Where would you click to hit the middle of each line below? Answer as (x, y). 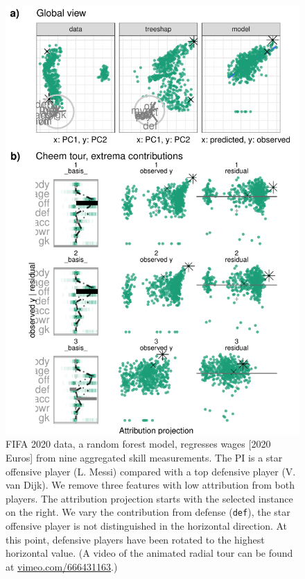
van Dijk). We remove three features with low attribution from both (150, 485)
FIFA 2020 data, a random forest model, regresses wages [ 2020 (138, 444)
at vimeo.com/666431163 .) (62, 566)
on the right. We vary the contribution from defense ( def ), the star (148, 512)
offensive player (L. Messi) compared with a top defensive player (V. (151, 471)
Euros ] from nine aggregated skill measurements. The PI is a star (144, 457)
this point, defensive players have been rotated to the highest (135, 539)
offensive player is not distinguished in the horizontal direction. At (147, 525)
